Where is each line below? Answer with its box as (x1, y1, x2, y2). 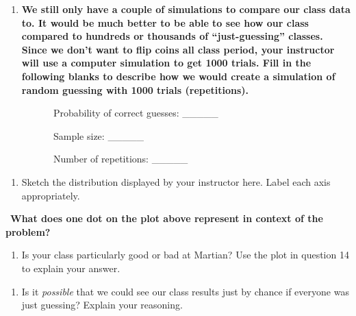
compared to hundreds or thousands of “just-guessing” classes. (21, 29, 323, 43)
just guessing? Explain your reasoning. (21, 297, 183, 312)
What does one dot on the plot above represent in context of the (10, 211, 323, 226)
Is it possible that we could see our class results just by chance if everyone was (21, 284, 349, 298)
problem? (5, 224, 51, 239)
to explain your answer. (21, 260, 120, 275)
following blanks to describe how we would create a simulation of (21, 69, 335, 83)
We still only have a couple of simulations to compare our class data (21, 2, 351, 16)
